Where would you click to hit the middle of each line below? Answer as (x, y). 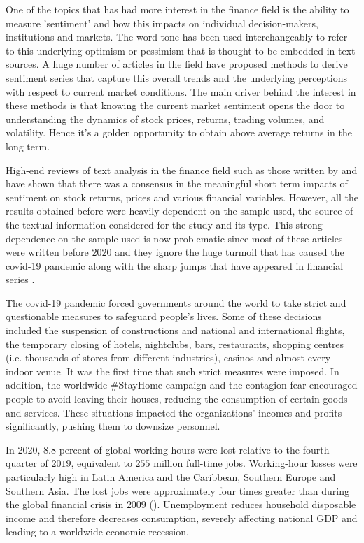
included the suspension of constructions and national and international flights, (175, 330)
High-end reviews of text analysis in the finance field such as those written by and (182, 169)
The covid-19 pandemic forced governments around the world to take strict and (176, 302)
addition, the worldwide (57, 385)
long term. (28, 146)
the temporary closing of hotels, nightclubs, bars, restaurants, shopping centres (175, 343)
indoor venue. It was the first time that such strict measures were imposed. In (173, 371)
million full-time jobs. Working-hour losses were (255, 463)
